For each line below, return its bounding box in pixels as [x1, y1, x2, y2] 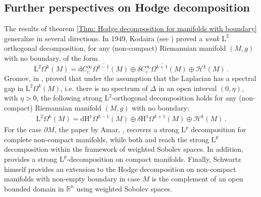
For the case [4, 124, 42, 135]
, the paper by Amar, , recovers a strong [54, 124, 179, 135]
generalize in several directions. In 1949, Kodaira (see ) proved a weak [4, 33, 220, 43]
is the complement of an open [151, 173, 243, 184]
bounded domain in [4, 183, 64, 193]
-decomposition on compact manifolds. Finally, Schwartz [67, 153, 241, 164]
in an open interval [158, 82, 217, 93]
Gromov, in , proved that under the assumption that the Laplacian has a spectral [4, 73, 256, 83]
